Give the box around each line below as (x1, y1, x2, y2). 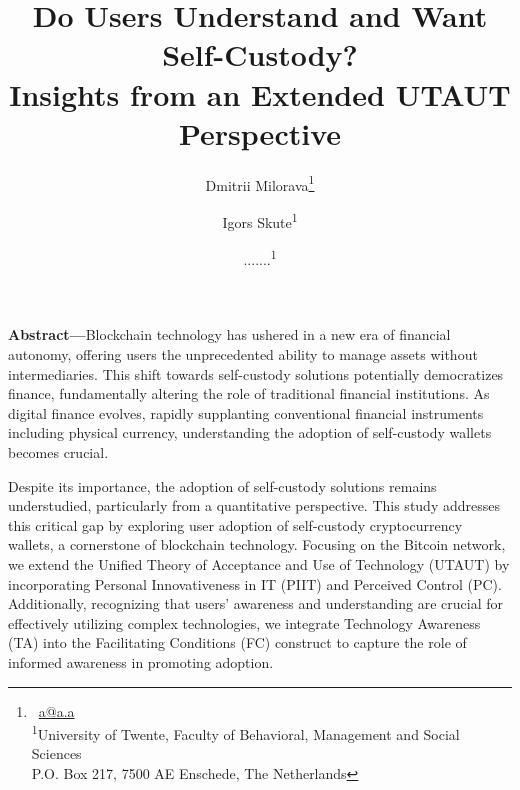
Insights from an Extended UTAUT (9, 73, 511, 114)
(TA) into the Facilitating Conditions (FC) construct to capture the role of (8, 632, 467, 653)
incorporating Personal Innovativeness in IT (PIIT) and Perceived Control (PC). (8, 573, 502, 594)
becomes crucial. (8, 442, 109, 462)
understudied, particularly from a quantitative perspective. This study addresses (8, 495, 500, 516)
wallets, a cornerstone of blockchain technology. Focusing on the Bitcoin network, (8, 534, 506, 555)
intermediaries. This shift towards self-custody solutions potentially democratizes (8, 363, 504, 384)
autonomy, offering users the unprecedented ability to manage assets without (8, 344, 478, 365)
